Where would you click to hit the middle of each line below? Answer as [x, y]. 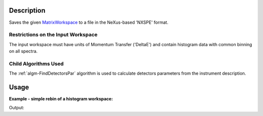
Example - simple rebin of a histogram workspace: [61, 99]
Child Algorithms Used [36, 64]
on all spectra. [23, 51]
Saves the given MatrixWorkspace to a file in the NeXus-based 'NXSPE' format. [89, 22]
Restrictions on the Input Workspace [53, 35]
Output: [17, 108]
